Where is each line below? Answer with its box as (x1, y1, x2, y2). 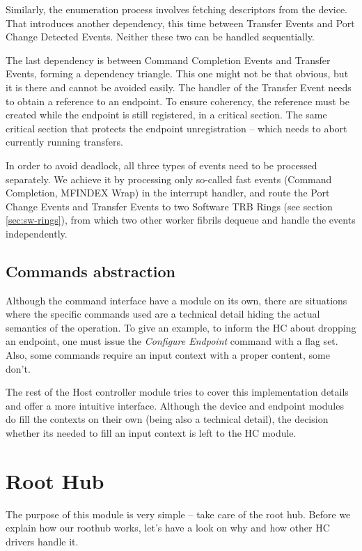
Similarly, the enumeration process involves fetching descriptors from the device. (6, 2, 348, 16)
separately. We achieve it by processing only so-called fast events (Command (6, 171, 332, 186)
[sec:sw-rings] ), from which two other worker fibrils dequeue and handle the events (6, 212, 356, 227)
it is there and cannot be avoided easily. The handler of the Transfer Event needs (6, 79, 352, 94)
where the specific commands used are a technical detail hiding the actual (6, 306, 320, 321)
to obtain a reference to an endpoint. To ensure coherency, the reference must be (6, 93, 349, 108)
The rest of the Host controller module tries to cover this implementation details (6, 385, 349, 399)
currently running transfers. (6, 134, 123, 149)
